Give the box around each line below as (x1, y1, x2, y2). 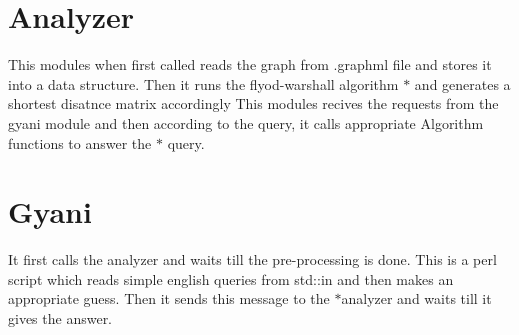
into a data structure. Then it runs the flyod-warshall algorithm (8, 73, 399, 94)
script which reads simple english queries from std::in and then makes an (8, 268, 454, 289)
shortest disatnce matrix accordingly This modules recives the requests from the (8, 93, 499, 114)
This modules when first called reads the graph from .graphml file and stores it (8, 54, 492, 75)
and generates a (414, 73, 511, 94)
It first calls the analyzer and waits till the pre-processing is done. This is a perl (8, 249, 497, 270)
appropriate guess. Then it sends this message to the (8, 288, 330, 309)
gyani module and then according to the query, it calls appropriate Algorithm (8, 112, 484, 133)
